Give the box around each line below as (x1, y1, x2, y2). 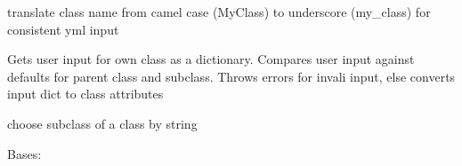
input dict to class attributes (7, 84, 164, 103)
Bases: (7, 144, 42, 162)
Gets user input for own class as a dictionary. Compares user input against (7, 50, 415, 68)
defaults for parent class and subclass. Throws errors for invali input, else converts (7, 67, 456, 85)
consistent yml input (7, 20, 119, 38)
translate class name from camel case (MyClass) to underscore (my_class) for (7, 3, 431, 20)
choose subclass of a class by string (7, 114, 198, 132)
